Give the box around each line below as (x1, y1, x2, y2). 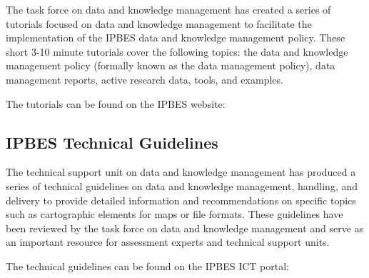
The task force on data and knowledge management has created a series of (6, 2, 331, 16)
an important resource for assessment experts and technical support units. (6, 234, 330, 249)
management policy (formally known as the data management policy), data (6, 58, 335, 73)
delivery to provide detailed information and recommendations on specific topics (6, 192, 356, 207)
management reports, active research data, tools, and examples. (6, 71, 283, 86)
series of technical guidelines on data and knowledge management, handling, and (6, 178, 358, 193)
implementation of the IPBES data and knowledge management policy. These (6, 30, 345, 45)
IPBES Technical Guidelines (6, 131, 218, 153)
